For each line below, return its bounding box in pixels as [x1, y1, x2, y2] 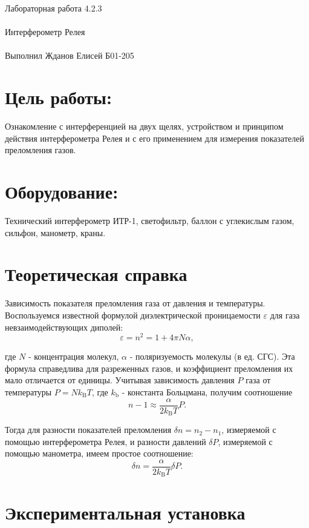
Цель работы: [5, 85, 112, 110]
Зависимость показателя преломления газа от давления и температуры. [5, 297, 265, 309]
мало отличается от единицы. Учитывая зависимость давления [5, 374, 235, 386]
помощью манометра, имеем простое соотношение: [5, 447, 194, 460]
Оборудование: [5, 179, 119, 204]
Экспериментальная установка [5, 500, 246, 524]
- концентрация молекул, [28, 350, 119, 363]
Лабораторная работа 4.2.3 [5, 2, 102, 14]
